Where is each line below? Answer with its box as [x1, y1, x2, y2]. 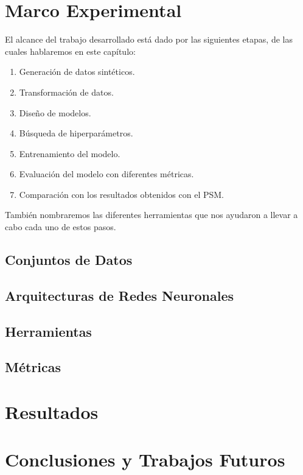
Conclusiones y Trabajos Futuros [5, 447, 285, 472]
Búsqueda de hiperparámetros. [19, 127, 133, 139]
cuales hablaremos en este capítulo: [5, 44, 136, 57]
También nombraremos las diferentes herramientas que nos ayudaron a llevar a [5, 208, 298, 221]
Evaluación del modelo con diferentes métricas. [19, 167, 194, 180]
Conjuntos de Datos [5, 250, 133, 269]
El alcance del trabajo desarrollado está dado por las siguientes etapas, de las [5, 33, 293, 46]
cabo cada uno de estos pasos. [5, 220, 116, 233]
